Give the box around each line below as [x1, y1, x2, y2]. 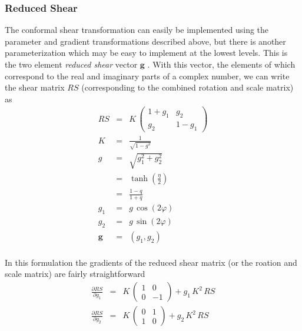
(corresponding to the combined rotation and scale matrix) [81, 81, 294, 93]
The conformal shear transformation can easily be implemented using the [5, 24, 269, 36]
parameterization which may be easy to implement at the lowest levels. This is [5, 46, 288, 59]
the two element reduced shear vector [5, 58, 138, 70]
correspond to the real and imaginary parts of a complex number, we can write [5, 69, 290, 82]
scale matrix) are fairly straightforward [5, 268, 145, 280]
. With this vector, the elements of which [147, 58, 296, 70]
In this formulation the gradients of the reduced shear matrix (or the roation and [5, 256, 297, 268]
